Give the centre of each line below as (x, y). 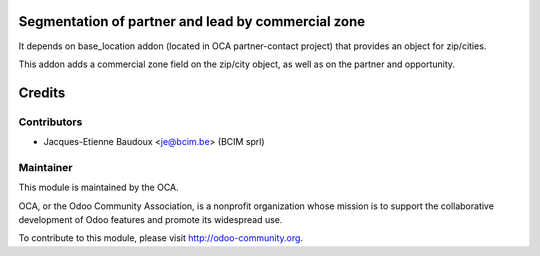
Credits (42, 92)
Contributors (50, 122)
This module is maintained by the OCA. (98, 187)
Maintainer (45, 167)
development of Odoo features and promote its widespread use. (150, 219)
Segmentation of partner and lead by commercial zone (192, 21)
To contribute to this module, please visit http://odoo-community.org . (161, 238)
